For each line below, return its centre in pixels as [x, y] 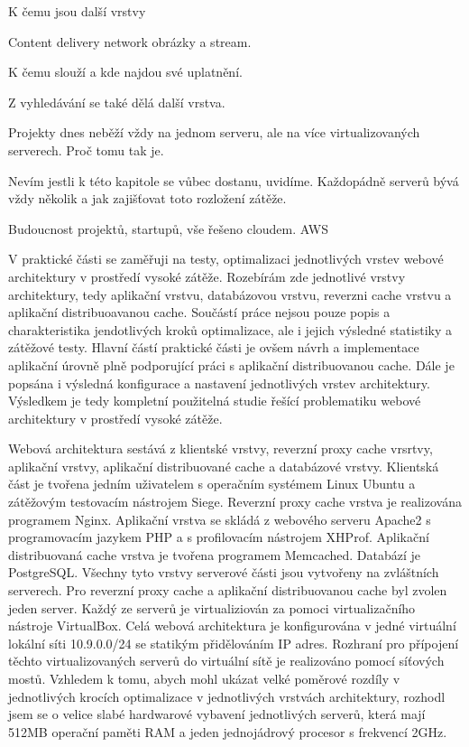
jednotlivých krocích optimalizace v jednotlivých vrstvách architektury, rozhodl [227, 696]
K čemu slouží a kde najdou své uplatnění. [125, 72]
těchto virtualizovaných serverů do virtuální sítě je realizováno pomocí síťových [226, 661]
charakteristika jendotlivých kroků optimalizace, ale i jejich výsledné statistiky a [230, 329]
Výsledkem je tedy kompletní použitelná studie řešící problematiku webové [215, 401]
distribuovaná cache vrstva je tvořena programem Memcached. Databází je [215, 554]
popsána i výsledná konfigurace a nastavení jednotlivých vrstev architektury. [219, 383]
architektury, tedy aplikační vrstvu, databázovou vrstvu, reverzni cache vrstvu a [230, 294]
